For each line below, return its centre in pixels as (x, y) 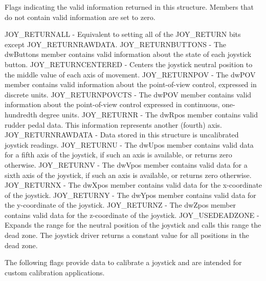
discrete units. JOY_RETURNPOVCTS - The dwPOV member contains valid (128, 94)
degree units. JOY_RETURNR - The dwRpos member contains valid (149, 114)
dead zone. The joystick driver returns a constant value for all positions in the (127, 235)
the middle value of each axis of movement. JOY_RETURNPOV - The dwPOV (130, 74)
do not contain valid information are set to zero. (80, 17)
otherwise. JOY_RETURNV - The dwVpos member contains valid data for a (126, 164)
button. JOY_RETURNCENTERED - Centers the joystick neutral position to (129, 64)
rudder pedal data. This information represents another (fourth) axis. (113, 124)
